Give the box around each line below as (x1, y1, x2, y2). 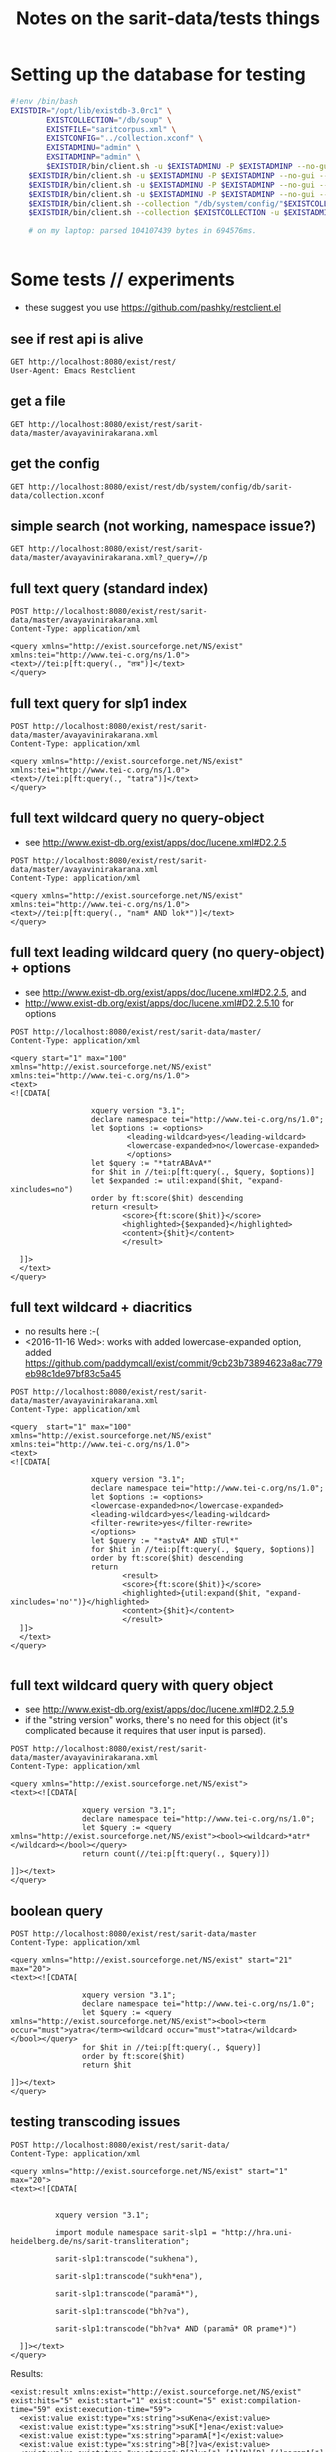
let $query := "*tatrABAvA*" (90, 1158, 213, 1168)
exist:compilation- (220, 2395, 302, 2406)
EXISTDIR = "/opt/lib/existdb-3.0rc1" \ (10, 105, 172, 116)
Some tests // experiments (10, 268, 235, 291)
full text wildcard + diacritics (10, 1299, 193, 1316)
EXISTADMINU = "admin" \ (46, 143, 141, 153)
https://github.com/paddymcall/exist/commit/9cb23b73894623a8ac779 (24, 1357, 323, 1369)
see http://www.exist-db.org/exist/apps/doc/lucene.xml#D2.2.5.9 (24, 1703, 295, 1716)
